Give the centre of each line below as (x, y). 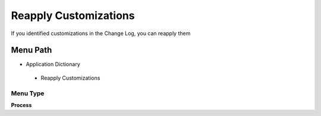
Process (21, 105)
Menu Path (32, 50)
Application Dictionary (53, 64)
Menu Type (28, 93)
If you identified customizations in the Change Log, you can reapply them (101, 33)
